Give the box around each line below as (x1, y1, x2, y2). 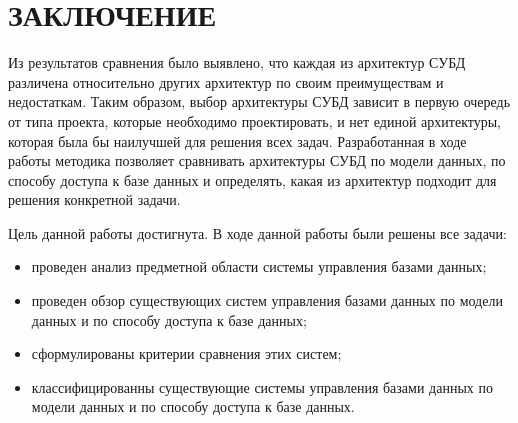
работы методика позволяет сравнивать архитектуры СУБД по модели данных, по (8, 150, 506, 171)
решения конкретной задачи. (8, 189, 181, 210)
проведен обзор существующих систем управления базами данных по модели (31, 290, 503, 311)
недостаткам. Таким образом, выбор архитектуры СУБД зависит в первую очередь (8, 91, 511, 112)
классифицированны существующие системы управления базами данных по (31, 376, 493, 397)
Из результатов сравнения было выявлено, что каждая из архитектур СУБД (8, 52, 466, 73)
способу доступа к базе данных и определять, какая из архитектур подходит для (8, 169, 497, 190)
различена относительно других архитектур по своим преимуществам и (8, 71, 444, 92)
